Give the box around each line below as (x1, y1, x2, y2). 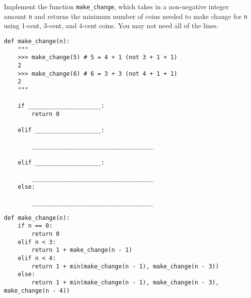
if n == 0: (17, 222, 53, 230)
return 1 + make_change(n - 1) (31, 247, 132, 254)
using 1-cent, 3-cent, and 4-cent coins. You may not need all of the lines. (4, 20, 219, 31)
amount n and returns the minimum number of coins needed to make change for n (4, 11, 248, 21)
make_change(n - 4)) (4, 287, 70, 294)
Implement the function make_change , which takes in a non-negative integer (4, 1, 229, 11)
